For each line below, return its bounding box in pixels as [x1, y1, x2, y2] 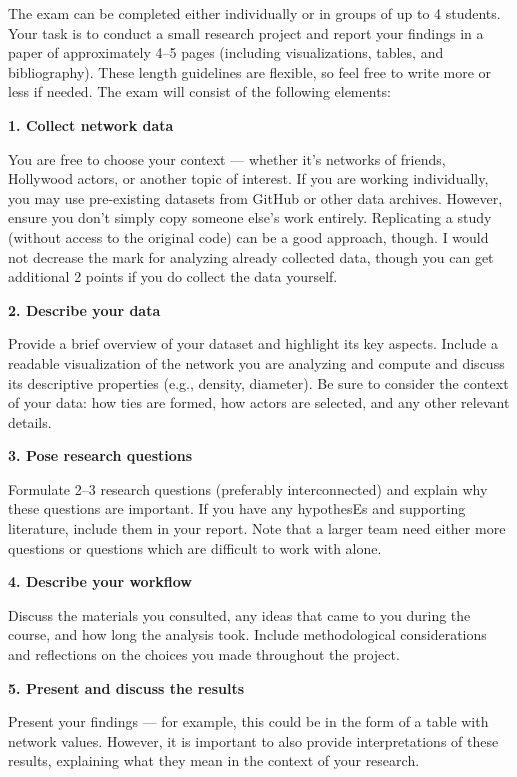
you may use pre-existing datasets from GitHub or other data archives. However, [8, 187, 503, 208]
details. [8, 411, 52, 432]
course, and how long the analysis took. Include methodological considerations [8, 624, 487, 645]
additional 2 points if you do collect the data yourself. [8, 266, 338, 287]
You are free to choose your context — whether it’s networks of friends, [8, 148, 446, 169]
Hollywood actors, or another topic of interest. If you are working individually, [8, 168, 489, 189]
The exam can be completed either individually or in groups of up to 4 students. [8, 3, 501, 23]
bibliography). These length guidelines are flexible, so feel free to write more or [8, 61, 492, 82]
